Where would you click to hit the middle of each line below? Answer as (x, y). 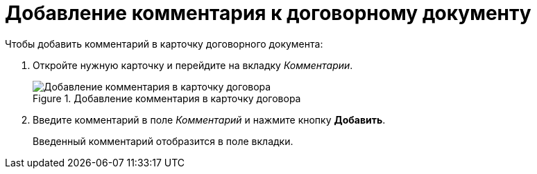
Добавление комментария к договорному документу (268, 13)
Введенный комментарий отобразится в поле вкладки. (163, 141)
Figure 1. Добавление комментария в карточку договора (167, 98)
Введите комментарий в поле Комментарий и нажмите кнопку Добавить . (209, 119)
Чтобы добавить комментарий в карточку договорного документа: (164, 43)
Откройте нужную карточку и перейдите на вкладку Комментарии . (193, 65)
